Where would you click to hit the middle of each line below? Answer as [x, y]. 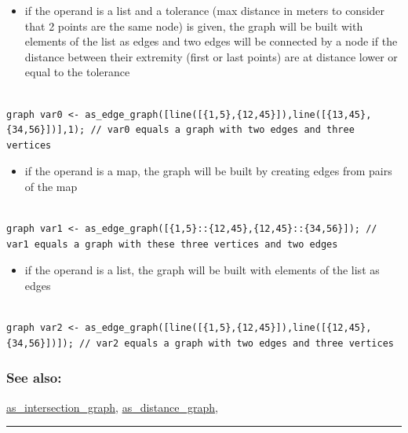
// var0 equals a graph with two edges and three [222, 130]
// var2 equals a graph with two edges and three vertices [237, 343]
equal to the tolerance [77, 72]
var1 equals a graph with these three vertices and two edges [172, 244]
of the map [51, 186]
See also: [34, 378]
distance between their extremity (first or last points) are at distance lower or [211, 56]
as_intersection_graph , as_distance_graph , [112, 407]
